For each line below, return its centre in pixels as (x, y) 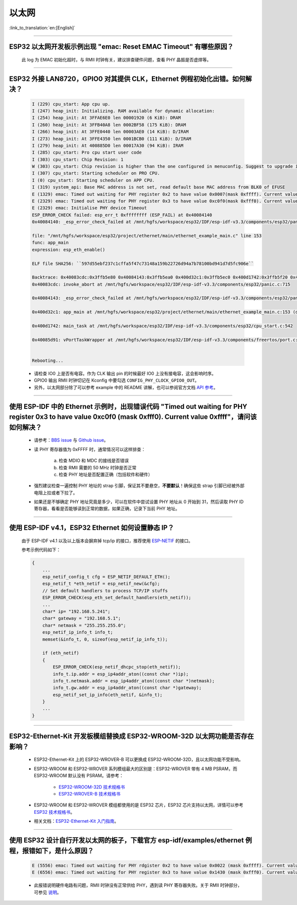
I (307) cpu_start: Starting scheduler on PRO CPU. (96, 173)
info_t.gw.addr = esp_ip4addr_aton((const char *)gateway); (127, 688)
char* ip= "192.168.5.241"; (76, 611)
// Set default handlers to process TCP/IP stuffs (105, 591)
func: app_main (50, 243)
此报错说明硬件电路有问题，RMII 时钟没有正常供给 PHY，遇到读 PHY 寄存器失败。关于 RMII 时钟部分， (138, 885)
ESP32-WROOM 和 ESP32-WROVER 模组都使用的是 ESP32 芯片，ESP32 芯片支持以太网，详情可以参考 (139, 805)
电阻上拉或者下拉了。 (56, 493)
